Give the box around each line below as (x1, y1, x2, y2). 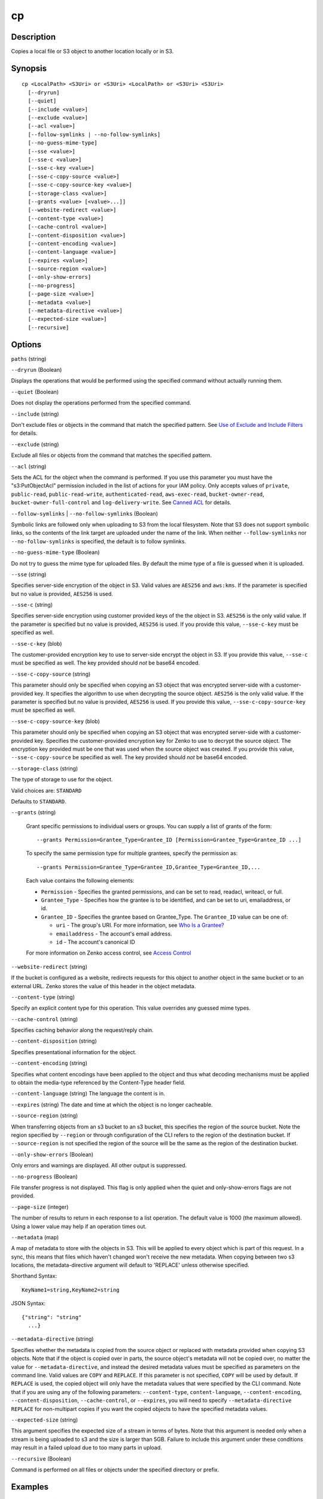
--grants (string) (11, 809, 56, 816)
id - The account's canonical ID (56, 938, 136, 946)
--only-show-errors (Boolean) (11, 1151, 94, 1158)
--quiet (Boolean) (11, 388, 59, 395)
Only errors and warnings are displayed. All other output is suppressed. (11, 1162, 187, 1169)
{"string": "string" (22, 1314, 82, 1320)
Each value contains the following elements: (26, 877, 135, 884)
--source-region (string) (11, 1112, 78, 1119)
